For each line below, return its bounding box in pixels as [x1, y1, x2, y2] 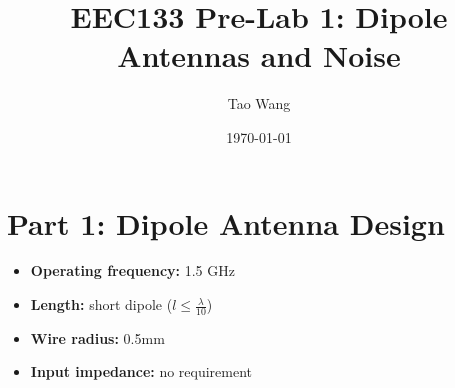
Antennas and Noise [117, 35, 401, 76]
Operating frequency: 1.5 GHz [30, 260, 235, 281]
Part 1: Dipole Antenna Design [7, 202, 445, 243]
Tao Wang [227, 93, 291, 114]
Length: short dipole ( [30, 294, 173, 315]
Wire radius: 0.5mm [30, 327, 165, 348]
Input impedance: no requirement [30, 361, 253, 382]
